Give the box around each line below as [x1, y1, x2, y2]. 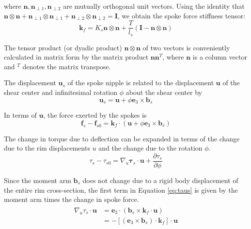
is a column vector [192, 52, 247, 62]
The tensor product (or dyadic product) [4, 42, 122, 52]
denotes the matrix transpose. [22, 61, 111, 71]
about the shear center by [125, 87, 202, 97]
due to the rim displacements [4, 143, 90, 153]
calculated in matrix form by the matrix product [4, 52, 149, 62]
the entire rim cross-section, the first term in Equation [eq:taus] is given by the [4, 184, 238, 195]
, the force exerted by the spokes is [43, 110, 147, 120]
